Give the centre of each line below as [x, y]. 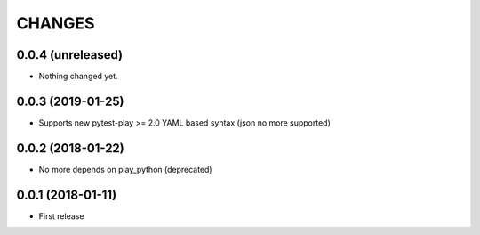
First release [61, 216]
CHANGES [56, 23]
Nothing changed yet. [79, 77]
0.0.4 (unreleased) [70, 55]
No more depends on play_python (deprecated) [125, 169]
